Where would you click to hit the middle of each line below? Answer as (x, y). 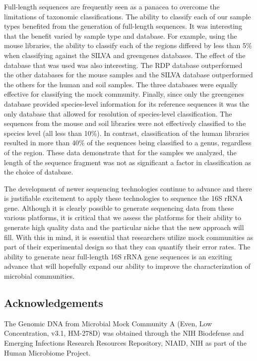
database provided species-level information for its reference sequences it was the (127, 103)
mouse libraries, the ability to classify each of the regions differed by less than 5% (128, 45)
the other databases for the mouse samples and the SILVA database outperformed (128, 75)
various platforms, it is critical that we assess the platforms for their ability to (123, 217)
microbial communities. (39, 276)
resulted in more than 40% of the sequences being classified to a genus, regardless (128, 143)
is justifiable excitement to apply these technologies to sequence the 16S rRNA (124, 198)
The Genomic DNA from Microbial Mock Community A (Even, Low (108, 323)
